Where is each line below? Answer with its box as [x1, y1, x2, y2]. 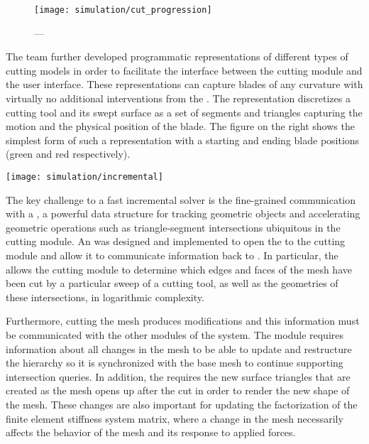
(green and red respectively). [6, 146, 131, 161]
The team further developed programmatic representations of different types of [6, 49, 348, 64]
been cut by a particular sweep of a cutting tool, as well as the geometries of [6, 276, 338, 291]
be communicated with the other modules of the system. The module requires [6, 327, 343, 342]
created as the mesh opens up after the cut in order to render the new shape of [6, 383, 350, 398]
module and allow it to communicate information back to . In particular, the [6, 248, 338, 263]
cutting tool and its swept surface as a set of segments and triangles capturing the [6, 104, 363, 119]
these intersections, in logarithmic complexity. [6, 289, 204, 304]
